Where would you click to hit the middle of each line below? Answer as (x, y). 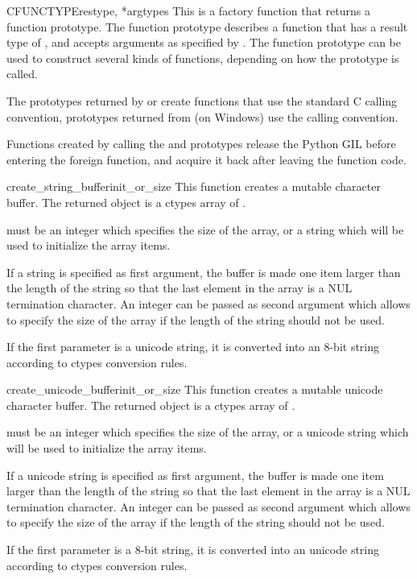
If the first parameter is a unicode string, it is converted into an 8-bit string (193, 347)
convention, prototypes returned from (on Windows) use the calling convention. (202, 116)
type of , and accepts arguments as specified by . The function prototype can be (204, 42)
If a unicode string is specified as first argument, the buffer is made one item (195, 475)
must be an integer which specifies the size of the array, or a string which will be (205, 229)
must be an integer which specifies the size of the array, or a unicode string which (208, 432)
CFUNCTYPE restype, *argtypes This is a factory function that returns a (188, 10)
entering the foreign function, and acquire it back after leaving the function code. (206, 159)
